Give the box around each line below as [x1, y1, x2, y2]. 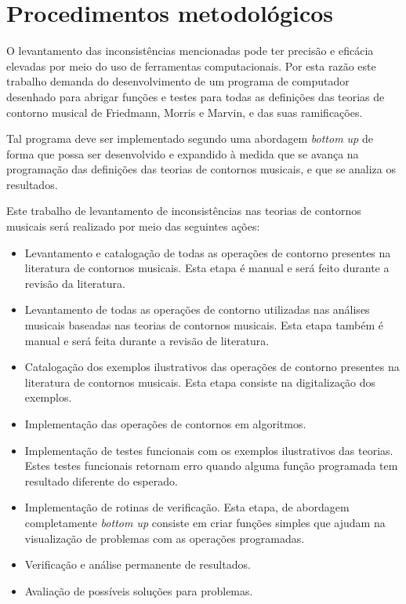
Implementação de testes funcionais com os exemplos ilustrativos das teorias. [24, 442, 393, 458]
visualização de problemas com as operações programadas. [24, 529, 305, 546]
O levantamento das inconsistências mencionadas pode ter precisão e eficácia [6, 42, 374, 59]
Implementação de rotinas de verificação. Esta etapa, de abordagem [24, 499, 350, 515]
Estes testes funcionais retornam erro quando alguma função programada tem [24, 457, 398, 474]
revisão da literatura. [24, 275, 125, 291]
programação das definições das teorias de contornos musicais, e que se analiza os [6, 161, 396, 177]
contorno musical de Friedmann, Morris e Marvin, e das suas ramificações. [6, 104, 363, 120]
